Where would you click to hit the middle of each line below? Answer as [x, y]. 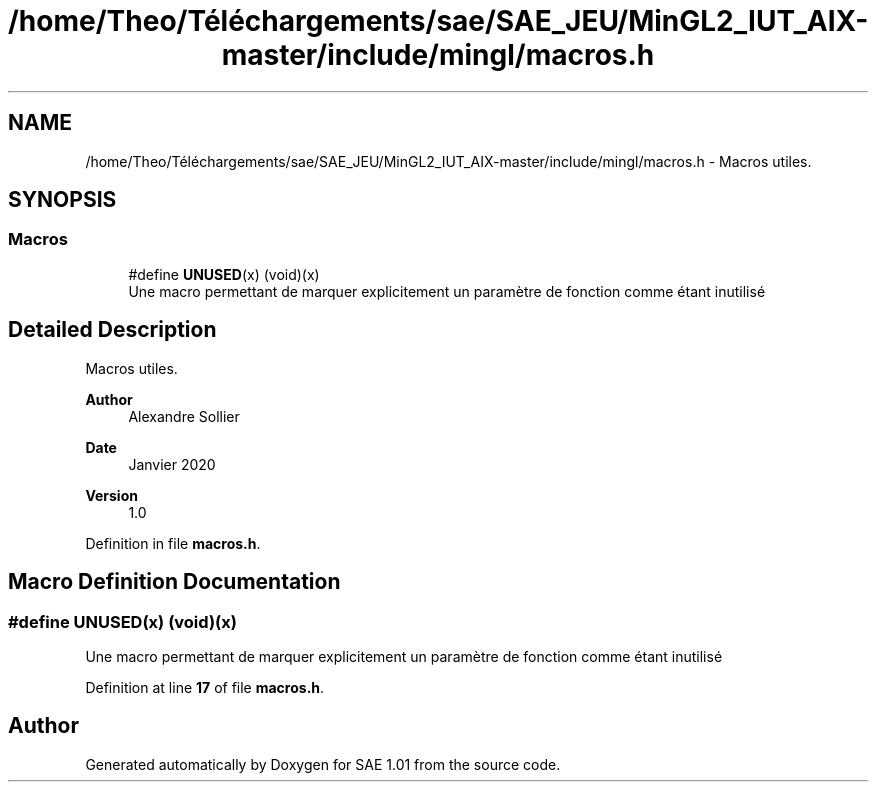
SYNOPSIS [62, 200]
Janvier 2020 [172, 464]
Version [111, 495]
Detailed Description [112, 330]
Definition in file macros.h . [173, 543]
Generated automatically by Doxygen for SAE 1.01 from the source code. [323, 764]
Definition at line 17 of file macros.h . [205, 687]
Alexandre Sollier [184, 416]
